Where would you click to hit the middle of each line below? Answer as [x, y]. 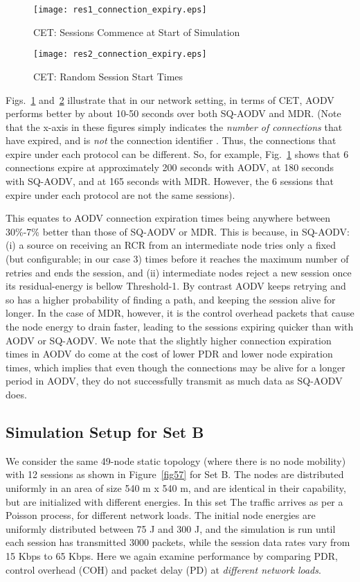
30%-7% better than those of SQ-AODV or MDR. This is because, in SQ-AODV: [178, 231]
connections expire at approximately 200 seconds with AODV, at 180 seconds [170, 167]
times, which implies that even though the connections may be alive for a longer [175, 367]
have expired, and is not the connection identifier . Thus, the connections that [171, 140]
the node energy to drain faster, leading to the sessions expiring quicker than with [180, 326]
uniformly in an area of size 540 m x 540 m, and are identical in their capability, [176, 487]
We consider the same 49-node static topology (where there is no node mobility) [176, 460]
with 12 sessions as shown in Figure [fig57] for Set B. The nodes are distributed [175, 474]
